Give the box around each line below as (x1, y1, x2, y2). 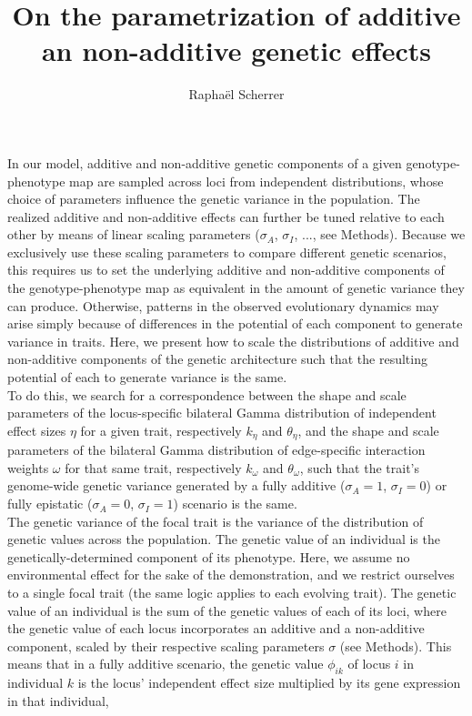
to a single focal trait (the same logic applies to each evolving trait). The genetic (7, 583, 457, 602)
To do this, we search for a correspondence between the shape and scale (7, 385, 407, 404)
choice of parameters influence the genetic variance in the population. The (7, 189, 420, 208)
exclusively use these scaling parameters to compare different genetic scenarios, (7, 242, 447, 261)
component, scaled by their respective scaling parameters (7, 636, 325, 655)
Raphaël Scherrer (188, 85, 285, 104)
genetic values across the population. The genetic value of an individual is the (7, 529, 440, 549)
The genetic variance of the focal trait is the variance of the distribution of (7, 511, 424, 530)
